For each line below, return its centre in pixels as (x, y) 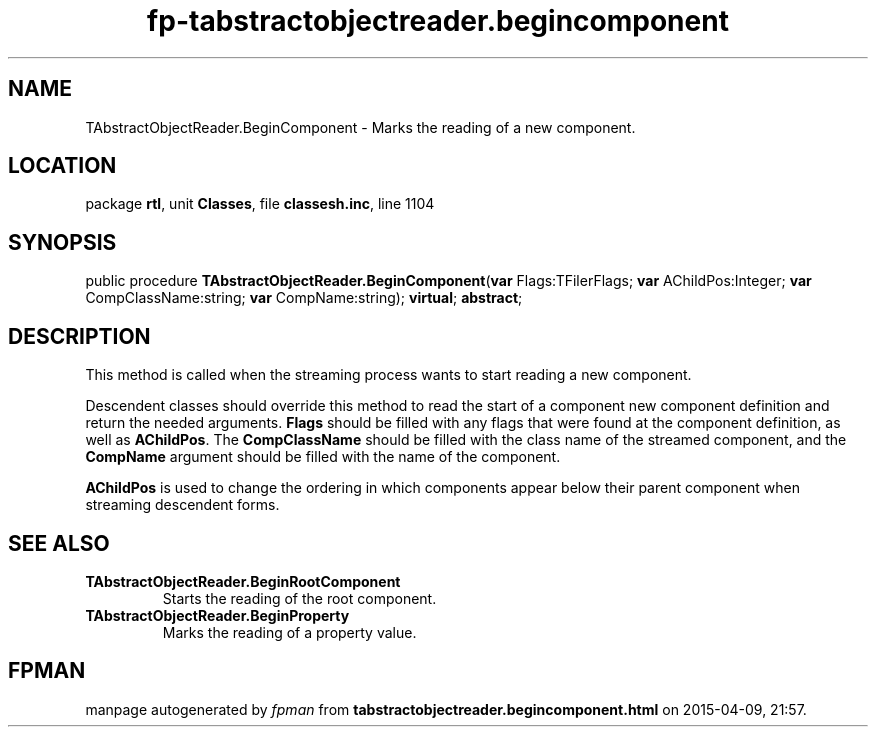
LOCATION (62, 166)
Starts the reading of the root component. (299, 598)
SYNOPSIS (62, 242)
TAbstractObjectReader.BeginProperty (217, 615)
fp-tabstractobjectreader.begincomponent (438, 21)
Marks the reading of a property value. (289, 632)
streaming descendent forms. (182, 505)
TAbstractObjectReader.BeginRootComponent (243, 581)
